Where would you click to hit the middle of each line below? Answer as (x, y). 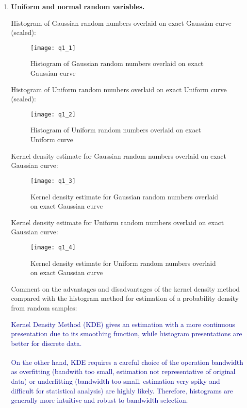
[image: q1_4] (53, 247)
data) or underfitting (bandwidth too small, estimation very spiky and (115, 381)
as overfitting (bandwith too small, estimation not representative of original (123, 371)
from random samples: (44, 307)
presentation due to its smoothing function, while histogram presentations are (126, 334)
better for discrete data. (46, 343)
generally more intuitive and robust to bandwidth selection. (99, 400)
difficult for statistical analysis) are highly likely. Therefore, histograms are (122, 390)
